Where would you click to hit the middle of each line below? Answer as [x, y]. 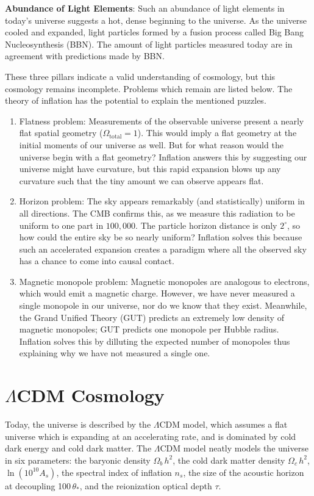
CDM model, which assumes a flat [223, 424]
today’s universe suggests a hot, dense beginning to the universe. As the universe [156, 20]
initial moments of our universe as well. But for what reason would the [151, 144]
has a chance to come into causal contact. [97, 261]
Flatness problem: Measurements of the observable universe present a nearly [162, 120]
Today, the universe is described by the [78, 424]
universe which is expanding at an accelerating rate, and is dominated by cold [151, 436]
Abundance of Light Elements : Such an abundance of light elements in [145, 8]
